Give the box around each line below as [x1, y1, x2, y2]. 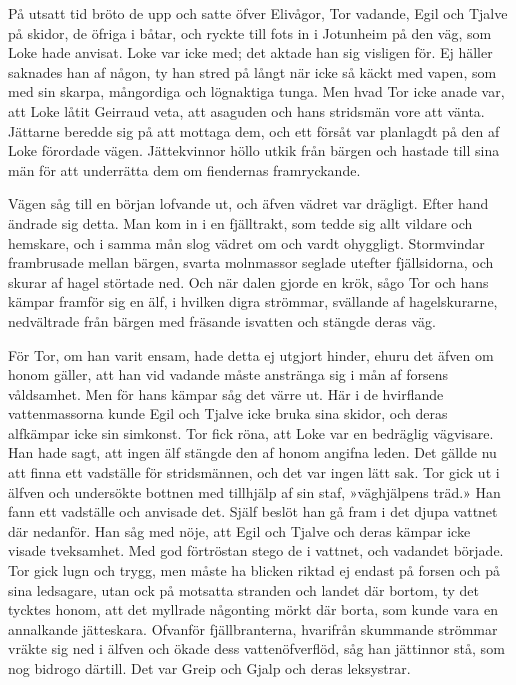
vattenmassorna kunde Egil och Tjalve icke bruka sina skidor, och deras [8, 403, 448, 424]
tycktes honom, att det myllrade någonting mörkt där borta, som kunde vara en [8, 599, 498, 620]
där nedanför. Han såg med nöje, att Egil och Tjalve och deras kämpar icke [8, 520, 471, 541]
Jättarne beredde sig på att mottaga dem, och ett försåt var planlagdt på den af [8, 120, 500, 141]
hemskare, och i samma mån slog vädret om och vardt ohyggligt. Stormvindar [8, 232, 485, 253]
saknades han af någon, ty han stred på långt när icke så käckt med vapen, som [8, 61, 497, 82]
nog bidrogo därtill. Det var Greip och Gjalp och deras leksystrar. [8, 658, 411, 678]
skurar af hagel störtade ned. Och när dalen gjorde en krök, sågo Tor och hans [8, 271, 489, 292]
